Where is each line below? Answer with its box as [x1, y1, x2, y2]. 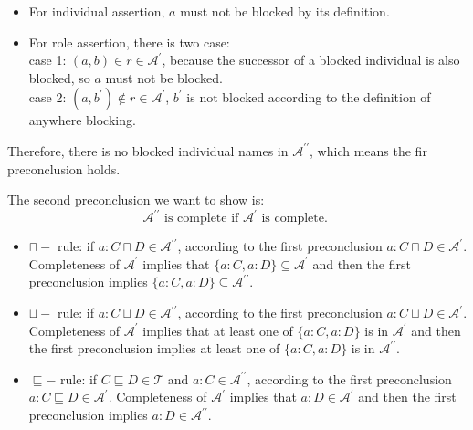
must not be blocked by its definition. [180, 2, 390, 20]
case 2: [28, 88, 67, 107]
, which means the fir [310, 141, 427, 160]
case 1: [28, 50, 67, 69]
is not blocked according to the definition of [186, 88, 431, 107]
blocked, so [28, 68, 90, 87]
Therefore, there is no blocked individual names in [7, 141, 289, 160]
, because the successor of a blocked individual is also [162, 50, 460, 69]
